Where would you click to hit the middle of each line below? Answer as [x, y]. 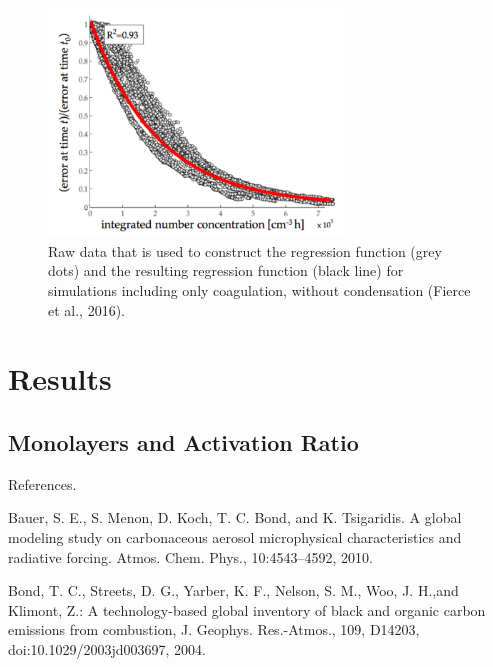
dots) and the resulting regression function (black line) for [226, 270]
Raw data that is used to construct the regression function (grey [245, 250]
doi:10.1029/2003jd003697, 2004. [107, 648]
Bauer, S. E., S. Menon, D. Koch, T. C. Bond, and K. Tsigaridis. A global [235, 517]
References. [42, 483]
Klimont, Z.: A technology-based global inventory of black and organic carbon [247, 609]
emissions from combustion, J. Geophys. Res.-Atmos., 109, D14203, [214, 629]
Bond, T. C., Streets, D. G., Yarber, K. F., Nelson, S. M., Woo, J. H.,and [233, 590]
